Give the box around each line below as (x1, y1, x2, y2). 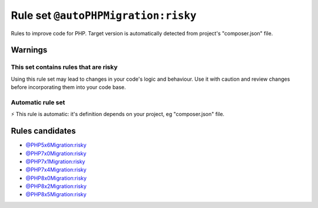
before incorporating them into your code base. (11, 84, 126, 91)
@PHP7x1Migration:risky (25, 158, 85, 165)
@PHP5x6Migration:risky (25, 141, 87, 148)
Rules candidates (11, 126, 76, 136)
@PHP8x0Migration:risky (25, 174, 87, 181)
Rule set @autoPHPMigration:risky (11, 9, 197, 22)
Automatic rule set (11, 98, 65, 106)
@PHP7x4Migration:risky (25, 166, 87, 173)
